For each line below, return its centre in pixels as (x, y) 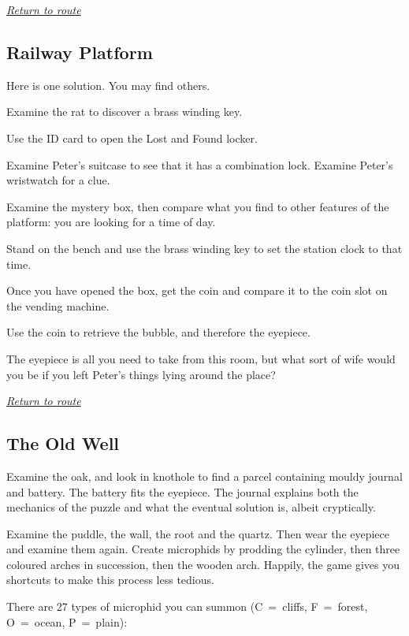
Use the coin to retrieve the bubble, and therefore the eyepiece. (158, 332)
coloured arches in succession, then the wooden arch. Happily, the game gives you (203, 564)
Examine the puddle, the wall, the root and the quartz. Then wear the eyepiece (198, 533)
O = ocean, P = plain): (67, 621)
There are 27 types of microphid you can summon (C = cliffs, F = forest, (187, 606)
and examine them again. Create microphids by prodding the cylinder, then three (203, 549)
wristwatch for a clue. (58, 180)
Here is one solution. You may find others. (108, 85)
